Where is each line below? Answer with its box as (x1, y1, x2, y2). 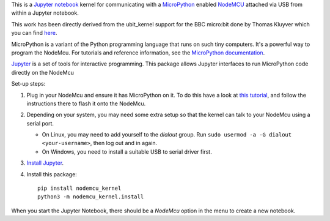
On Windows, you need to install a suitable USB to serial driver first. (42, 148, 212, 155)
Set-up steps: (11, 80, 46, 88)
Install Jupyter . (26, 159, 64, 167)
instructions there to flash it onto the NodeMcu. (26, 100, 146, 107)
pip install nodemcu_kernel (37, 185, 122, 192)
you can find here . (11, 29, 57, 37)
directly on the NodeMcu (11, 69, 75, 76)
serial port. (26, 119, 54, 127)
